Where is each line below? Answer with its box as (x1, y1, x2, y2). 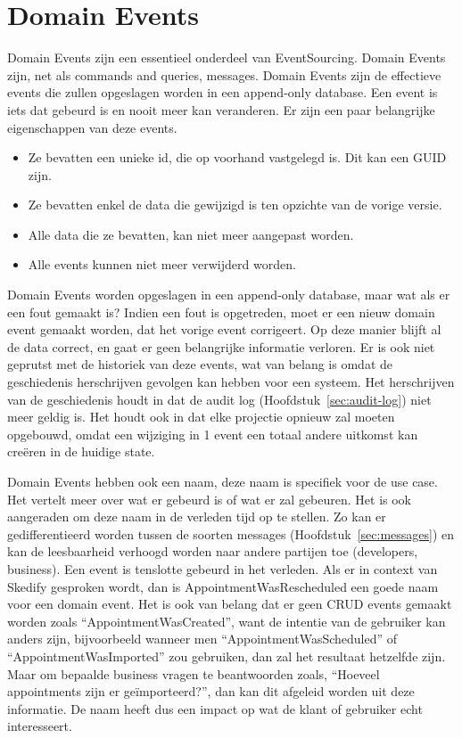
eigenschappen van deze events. (7, 118, 177, 136)
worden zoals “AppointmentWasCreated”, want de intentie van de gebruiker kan (7, 611, 446, 630)
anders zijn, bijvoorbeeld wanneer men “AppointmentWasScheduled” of (7, 629, 398, 648)
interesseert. (7, 717, 72, 735)
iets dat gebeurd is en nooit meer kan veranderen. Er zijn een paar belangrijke (7, 100, 435, 119)
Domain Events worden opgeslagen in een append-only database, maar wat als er (7, 285, 450, 304)
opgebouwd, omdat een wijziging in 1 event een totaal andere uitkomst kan (7, 424, 418, 443)
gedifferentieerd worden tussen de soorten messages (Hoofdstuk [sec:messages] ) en (7, 524, 455, 543)
